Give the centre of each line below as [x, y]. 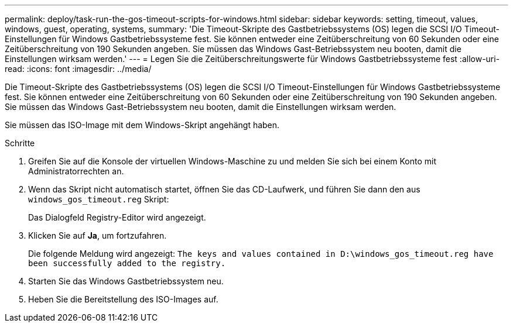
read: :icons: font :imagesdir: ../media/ [78, 69]
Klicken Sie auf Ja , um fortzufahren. [98, 235]
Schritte [20, 143]
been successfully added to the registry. [127, 263]
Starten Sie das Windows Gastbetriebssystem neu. [126, 281]
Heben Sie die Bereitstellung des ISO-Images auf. [123, 299]
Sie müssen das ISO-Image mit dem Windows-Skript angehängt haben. [142, 125]
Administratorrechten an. [76, 171]
